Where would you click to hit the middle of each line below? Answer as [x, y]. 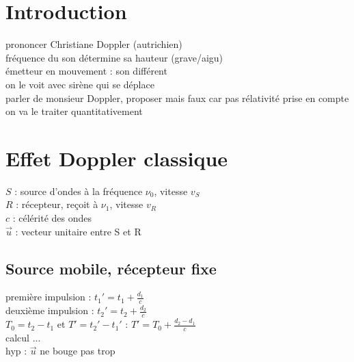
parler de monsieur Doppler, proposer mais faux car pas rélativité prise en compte [177, 98]
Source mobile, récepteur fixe [111, 268]
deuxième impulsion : [50, 310]
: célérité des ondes [52, 218]
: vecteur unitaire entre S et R [78, 231]
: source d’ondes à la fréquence [79, 191]
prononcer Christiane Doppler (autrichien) [94, 44]
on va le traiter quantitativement [74, 111]
